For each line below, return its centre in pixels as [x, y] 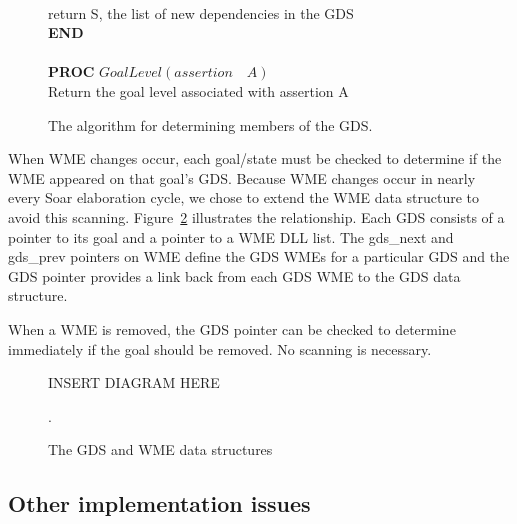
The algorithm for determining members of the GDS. [210, 124]
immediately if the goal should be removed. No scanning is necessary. [220, 348]
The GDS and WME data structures [160, 449]
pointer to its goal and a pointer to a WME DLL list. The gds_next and [231, 236]
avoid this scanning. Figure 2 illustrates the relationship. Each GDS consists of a [256, 216]
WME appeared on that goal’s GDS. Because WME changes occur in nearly [242, 177]
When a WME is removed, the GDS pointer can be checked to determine [232, 328]
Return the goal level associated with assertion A [198, 90]
